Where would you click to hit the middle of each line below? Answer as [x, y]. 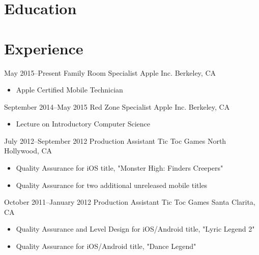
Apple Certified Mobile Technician [69, 90]
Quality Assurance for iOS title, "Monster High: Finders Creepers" [120, 168]
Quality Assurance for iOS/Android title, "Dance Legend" [106, 246]
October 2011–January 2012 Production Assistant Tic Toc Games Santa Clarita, [130, 202]
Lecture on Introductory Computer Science [83, 124]
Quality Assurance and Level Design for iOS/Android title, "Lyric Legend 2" [135, 229]
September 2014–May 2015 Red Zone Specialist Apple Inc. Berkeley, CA [117, 106]
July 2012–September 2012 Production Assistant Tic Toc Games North [115, 140]
